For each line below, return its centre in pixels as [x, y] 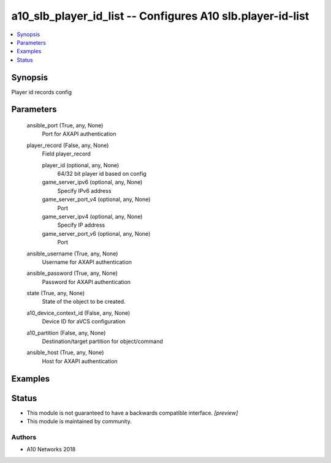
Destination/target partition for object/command [102, 341]
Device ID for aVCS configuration [84, 322]
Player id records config [42, 92]
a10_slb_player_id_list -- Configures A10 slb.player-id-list [160, 16]
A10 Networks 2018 [51, 450]
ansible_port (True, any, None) [65, 126]
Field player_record [67, 154]
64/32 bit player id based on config [102, 173]
